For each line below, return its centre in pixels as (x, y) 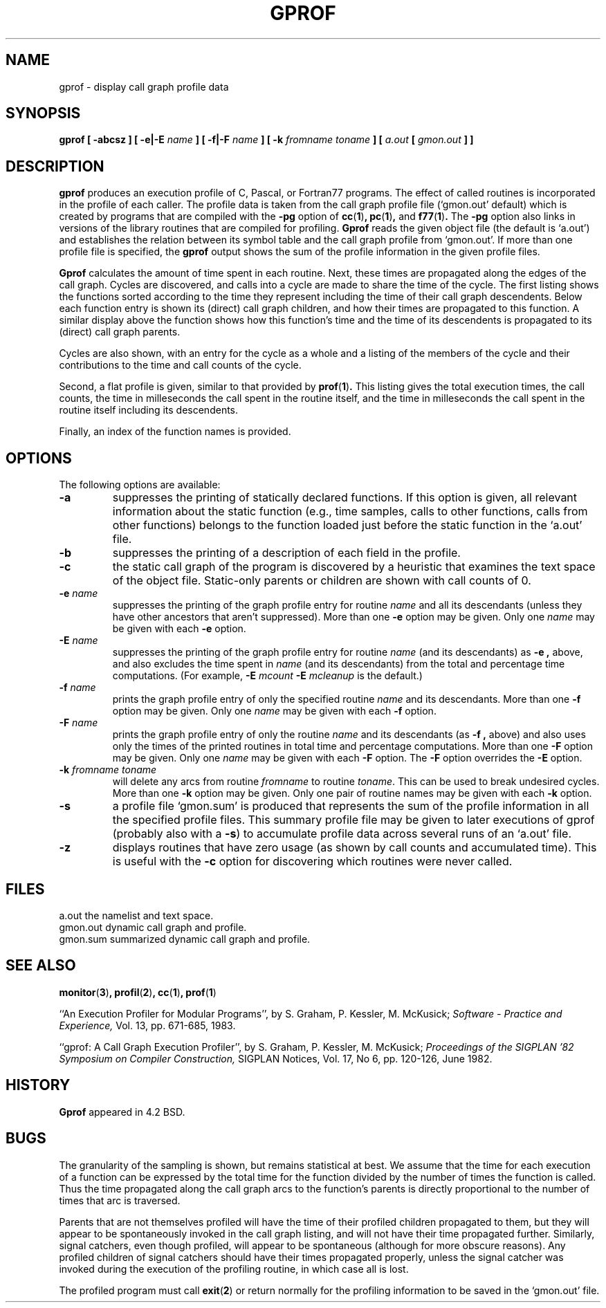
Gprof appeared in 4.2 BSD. (122, 1112)
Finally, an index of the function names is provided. (175, 432)
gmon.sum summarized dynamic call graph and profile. (185, 939)
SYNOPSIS (43, 113)
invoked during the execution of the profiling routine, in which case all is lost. (234, 1269)
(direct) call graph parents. (120, 332)
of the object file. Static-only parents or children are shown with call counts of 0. (322, 581)
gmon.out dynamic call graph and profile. (153, 927)
